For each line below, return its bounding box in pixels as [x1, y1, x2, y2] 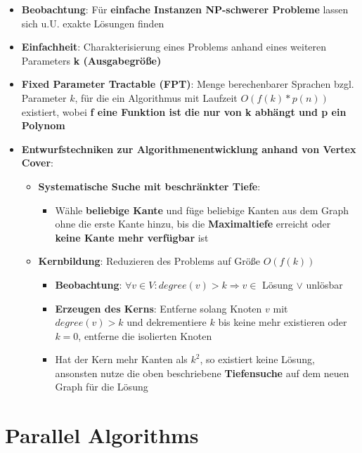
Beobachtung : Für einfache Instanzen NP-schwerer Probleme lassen [21, 2, 349, 16]
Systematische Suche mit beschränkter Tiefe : [38, 178, 261, 193]
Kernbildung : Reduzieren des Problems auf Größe [38, 254, 260, 268]
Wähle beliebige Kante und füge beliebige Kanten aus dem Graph [55, 202, 349, 217]
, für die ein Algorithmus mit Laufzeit [75, 90, 238, 105]
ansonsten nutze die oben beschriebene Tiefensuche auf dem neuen [55, 365, 349, 380]
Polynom [21, 118, 65, 133]
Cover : [21, 155, 54, 170]
